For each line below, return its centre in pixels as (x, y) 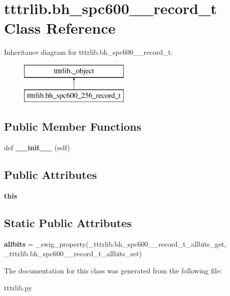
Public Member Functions (73, 126)
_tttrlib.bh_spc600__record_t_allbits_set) (73, 254)
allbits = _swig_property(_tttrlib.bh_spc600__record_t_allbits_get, (115, 243)
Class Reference (60, 28)
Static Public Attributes (68, 223)
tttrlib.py (18, 287)
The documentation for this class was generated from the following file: (113, 271)
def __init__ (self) (37, 147)
